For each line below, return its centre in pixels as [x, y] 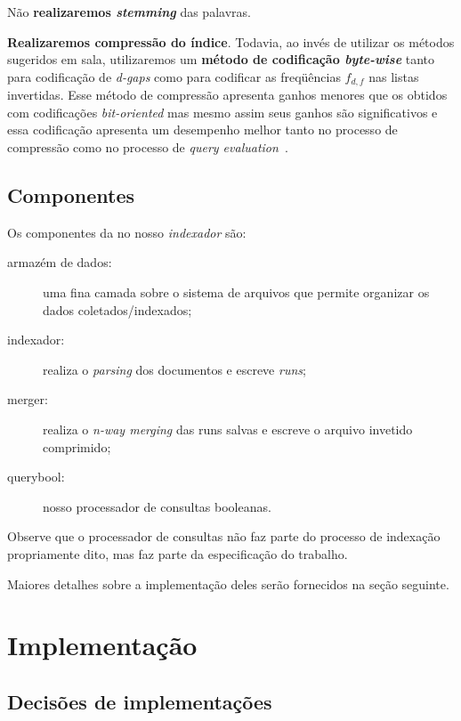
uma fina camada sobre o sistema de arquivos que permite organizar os [236, 292]
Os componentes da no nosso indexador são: [127, 232]
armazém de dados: [60, 262]
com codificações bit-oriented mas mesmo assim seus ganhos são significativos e [222, 112]
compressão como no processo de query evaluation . [148, 147]
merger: [28, 399]
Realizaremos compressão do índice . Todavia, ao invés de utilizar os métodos [231, 41]
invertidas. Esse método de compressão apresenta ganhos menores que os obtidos [227, 95]
